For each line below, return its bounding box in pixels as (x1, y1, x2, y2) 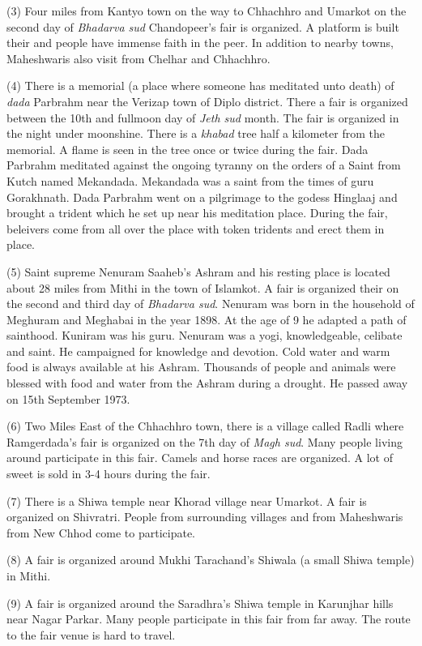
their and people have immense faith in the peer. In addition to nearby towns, (6, 34, 394, 51)
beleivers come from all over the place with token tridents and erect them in (6, 220, 385, 237)
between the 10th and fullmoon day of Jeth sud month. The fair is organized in (6, 109, 399, 126)
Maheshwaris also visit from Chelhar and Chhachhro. (6, 49, 271, 66)
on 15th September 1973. (6, 390, 130, 407)
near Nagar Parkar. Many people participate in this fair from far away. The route (6, 610, 411, 627)
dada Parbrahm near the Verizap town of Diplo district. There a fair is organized (6, 92, 408, 109)
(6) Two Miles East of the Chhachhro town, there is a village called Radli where (6, 417, 404, 434)
